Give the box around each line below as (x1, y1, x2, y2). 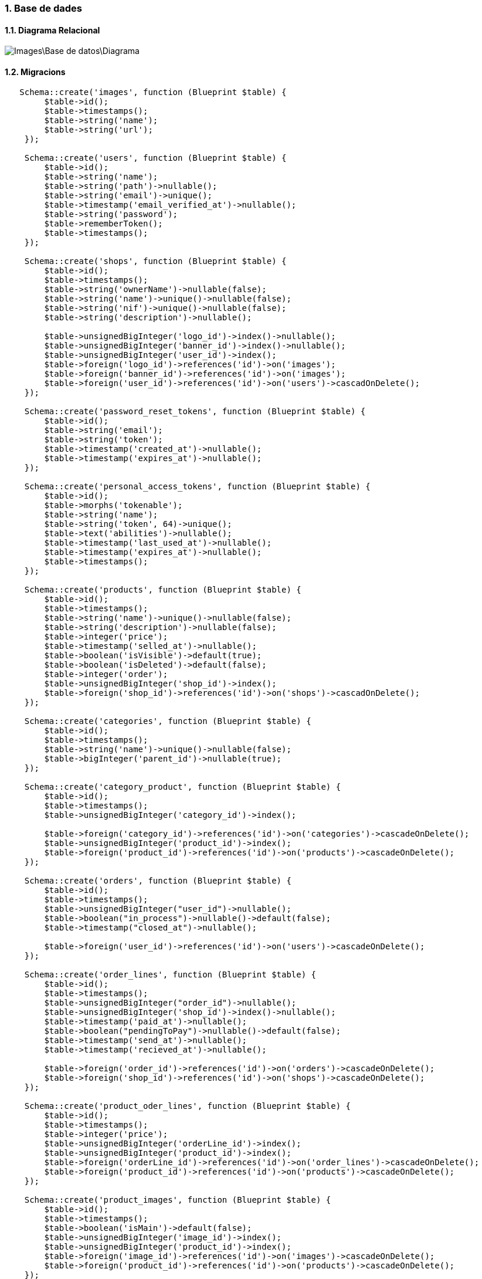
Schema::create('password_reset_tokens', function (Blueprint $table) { (24, 407, 366, 417)
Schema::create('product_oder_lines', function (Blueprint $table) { (24, 1101, 351, 1111)
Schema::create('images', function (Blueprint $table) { (19, 87, 287, 97)
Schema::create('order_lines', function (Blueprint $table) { (24, 970, 317, 980)
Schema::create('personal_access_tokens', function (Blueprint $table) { (24, 482, 371, 492)
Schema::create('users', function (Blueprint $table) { (24, 153, 287, 163)
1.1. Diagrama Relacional (5, 25, 100, 35)
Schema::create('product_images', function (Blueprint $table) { (24, 1195, 331, 1205)
